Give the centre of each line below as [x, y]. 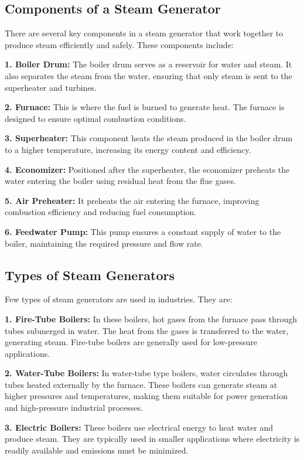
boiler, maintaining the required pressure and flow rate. [104, 243]
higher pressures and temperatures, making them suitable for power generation [146, 396]
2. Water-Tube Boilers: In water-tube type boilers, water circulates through [146, 373]
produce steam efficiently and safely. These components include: [119, 44]
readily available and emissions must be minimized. [97, 450]
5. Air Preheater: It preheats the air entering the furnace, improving [132, 200]
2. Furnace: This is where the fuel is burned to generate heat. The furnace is [145, 107]
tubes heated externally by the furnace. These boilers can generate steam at [141, 384]
